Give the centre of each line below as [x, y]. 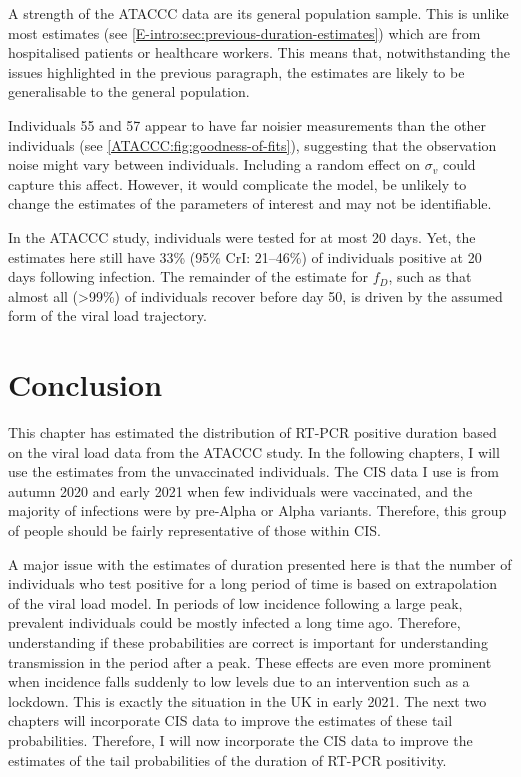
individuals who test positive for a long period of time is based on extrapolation [252, 583]
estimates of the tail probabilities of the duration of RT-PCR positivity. [227, 759]
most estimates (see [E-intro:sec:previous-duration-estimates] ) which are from [244, 32]
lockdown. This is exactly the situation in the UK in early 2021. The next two [247, 700]
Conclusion [85, 384]
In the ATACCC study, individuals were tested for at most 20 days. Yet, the [242, 236]
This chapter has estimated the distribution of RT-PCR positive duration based [252, 432]
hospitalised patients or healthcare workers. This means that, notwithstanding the [259, 52]
